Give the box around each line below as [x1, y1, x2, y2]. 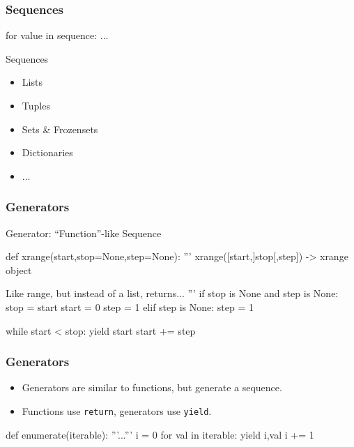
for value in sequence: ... [6, 28, 109, 43]
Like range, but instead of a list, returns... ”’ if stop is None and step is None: [6, 286, 339, 301]
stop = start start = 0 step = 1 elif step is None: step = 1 [6, 299, 254, 314]
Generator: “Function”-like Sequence [6, 225, 162, 240]
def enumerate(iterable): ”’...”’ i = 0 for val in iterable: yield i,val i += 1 [6, 427, 314, 441]
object [6, 262, 32, 277]
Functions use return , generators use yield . [22, 403, 212, 418]
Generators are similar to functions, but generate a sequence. [22, 380, 282, 395]
